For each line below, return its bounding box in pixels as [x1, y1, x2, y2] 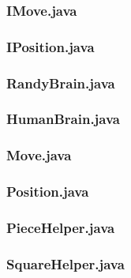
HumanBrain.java [6, 109, 121, 129]
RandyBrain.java [6, 73, 115, 92]
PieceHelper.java [6, 217, 115, 237]
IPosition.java [6, 36, 95, 56]
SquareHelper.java [6, 254, 125, 273]
